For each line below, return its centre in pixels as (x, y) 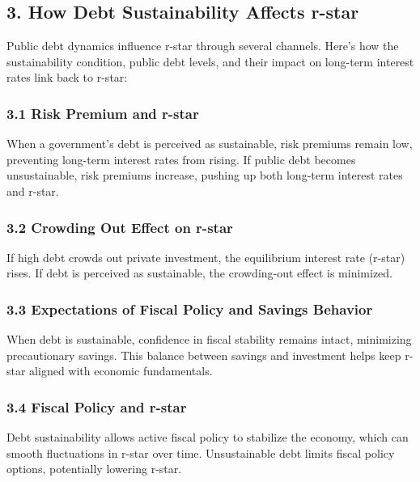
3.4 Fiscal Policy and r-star (97, 406)
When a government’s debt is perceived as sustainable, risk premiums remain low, (210, 144)
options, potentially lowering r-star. (94, 469)
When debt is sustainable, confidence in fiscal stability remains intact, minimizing (209, 339)
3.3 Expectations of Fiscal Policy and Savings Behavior (190, 309)
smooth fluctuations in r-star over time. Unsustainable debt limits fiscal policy (201, 452)
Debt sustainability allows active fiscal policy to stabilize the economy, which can (208, 437)
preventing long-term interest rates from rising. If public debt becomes (181, 159)
